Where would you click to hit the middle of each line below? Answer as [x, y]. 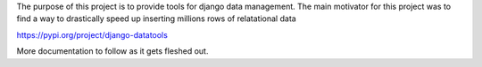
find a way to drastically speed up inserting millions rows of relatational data [156, 19]
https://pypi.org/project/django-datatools [92, 34]
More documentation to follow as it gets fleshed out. [112, 51]
